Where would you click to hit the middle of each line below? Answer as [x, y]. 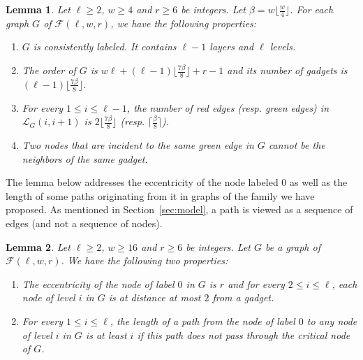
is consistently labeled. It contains [105, 46]
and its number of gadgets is [287, 70]
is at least [106, 334]
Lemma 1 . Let [38, 9]
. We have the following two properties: [145, 260]
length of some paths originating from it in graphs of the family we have [160, 195]
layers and [232, 46]
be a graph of [293, 246]
